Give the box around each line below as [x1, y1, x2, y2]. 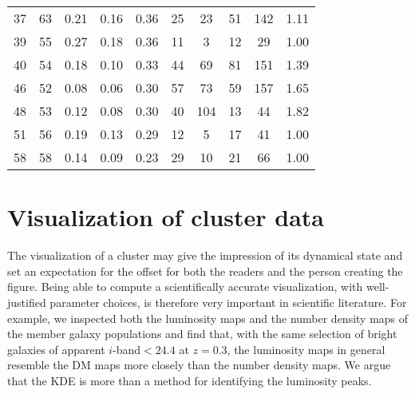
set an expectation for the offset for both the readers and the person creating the [7, 262, 403, 279]
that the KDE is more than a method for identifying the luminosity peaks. [7, 372, 372, 388]
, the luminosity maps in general [227, 340, 385, 357]
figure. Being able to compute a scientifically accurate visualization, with [7, 278, 363, 295]
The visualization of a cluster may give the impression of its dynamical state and [7, 247, 403, 264]
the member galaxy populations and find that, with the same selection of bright [7, 325, 397, 342]
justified [7, 293, 46, 310]
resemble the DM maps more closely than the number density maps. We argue [7, 356, 391, 373]
